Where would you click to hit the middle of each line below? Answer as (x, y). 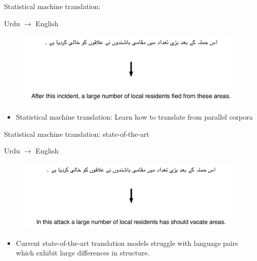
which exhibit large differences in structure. (83, 253)
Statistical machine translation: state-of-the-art (77, 134)
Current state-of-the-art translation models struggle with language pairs (127, 243)
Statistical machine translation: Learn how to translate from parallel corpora (134, 117)
